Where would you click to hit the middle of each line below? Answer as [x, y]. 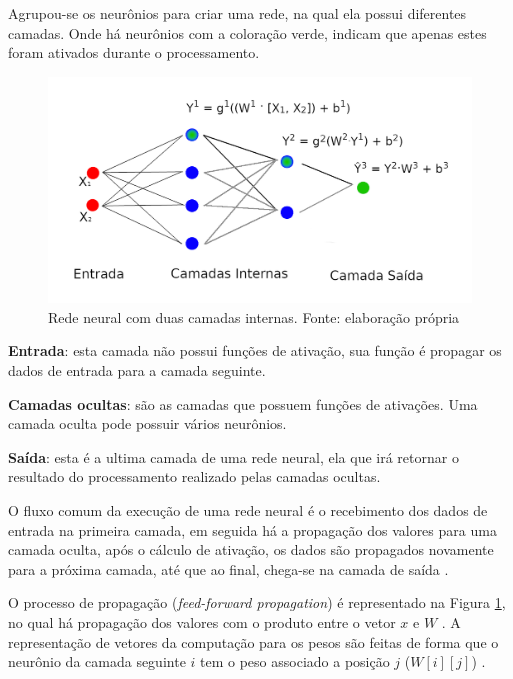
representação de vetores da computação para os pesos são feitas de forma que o [253, 641]
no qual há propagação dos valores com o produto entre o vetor [202, 621]
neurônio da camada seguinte [97, 661]
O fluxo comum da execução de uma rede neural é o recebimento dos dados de [248, 510]
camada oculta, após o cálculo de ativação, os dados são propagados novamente [251, 549]
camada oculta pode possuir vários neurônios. [147, 423]
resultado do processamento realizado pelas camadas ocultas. [194, 476]
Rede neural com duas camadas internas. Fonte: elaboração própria [254, 316]
